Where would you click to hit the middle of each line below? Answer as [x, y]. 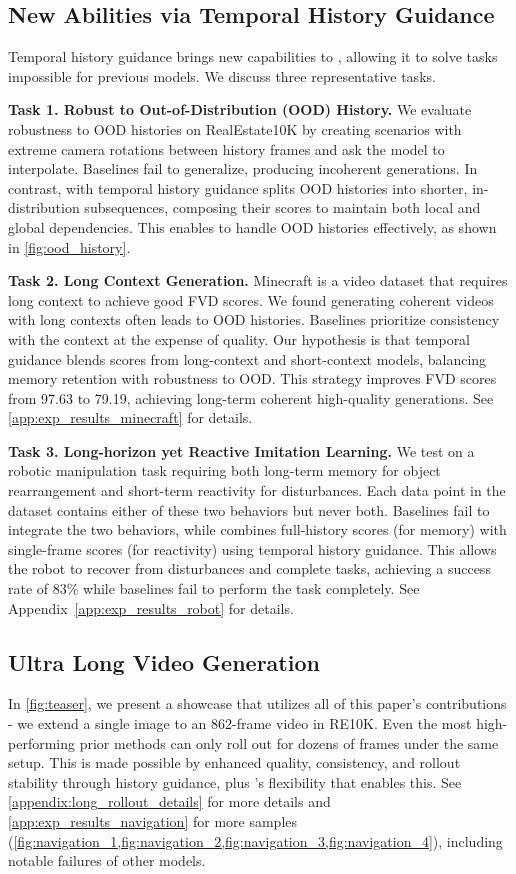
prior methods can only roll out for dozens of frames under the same [289, 742]
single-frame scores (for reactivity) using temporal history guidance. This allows [252, 548]
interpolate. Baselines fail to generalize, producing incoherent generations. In [243, 168]
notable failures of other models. [107, 860]
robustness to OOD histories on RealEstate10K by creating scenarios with [235, 128]
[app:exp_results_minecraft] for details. [130, 417]
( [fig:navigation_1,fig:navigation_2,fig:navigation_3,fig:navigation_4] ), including [255, 840]
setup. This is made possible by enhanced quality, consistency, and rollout [234, 762]
